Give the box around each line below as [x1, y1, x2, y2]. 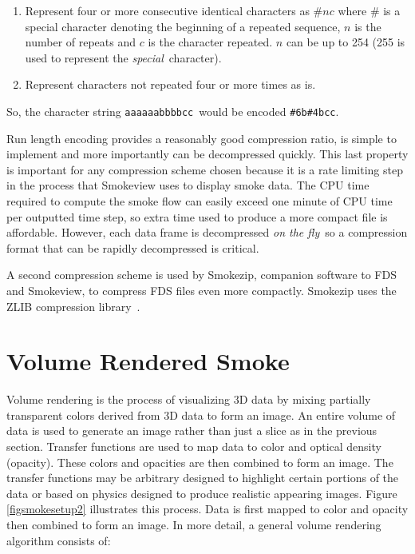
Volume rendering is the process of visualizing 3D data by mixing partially [6, 391, 371, 408]
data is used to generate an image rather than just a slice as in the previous [6, 422, 377, 439]
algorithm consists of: [6, 532, 111, 548]
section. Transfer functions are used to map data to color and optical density [6, 438, 381, 455]
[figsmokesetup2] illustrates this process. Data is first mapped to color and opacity [6, 500, 409, 517]
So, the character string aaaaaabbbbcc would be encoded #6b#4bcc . [6, 102, 339, 119]
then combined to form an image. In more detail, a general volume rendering [6, 516, 381, 533]
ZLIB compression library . [6, 297, 140, 314]
